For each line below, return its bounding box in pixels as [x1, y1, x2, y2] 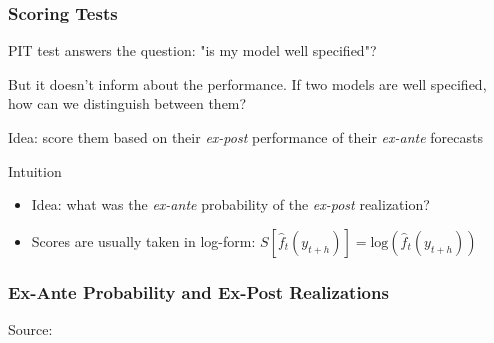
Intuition [8, 160, 62, 181]
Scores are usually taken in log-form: [31, 230, 256, 251]
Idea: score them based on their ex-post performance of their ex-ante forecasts [8, 127, 484, 147]
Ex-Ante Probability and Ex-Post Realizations [8, 279, 389, 304]
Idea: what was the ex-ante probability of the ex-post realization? [31, 194, 430, 215]
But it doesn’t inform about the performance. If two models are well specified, [8, 73, 487, 94]
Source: [8, 319, 53, 339]
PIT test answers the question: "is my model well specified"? [8, 40, 377, 61]
